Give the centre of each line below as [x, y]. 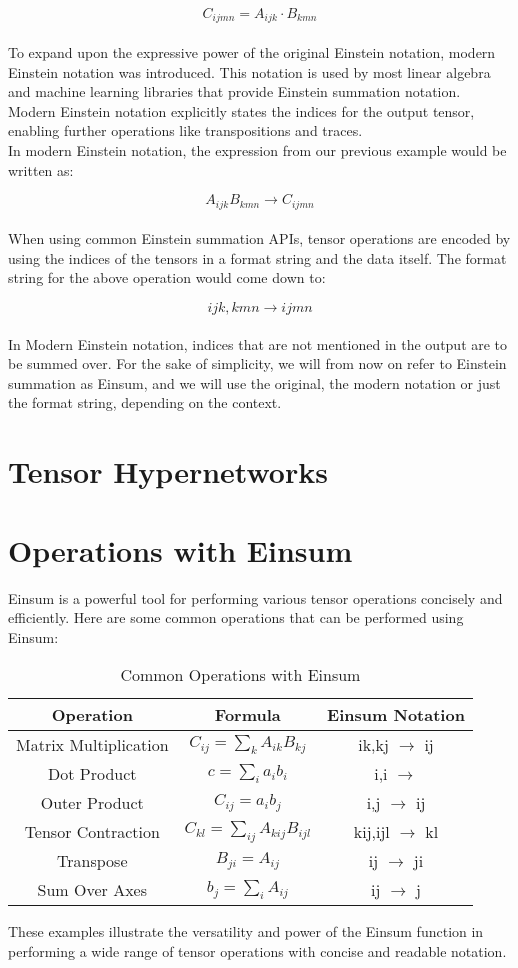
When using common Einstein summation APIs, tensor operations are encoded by [259, 238]
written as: [41, 169]
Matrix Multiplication [92, 745]
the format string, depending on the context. [145, 402]
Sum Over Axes [92, 890]
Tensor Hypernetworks [168, 471]
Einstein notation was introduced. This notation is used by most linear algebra [249, 71]
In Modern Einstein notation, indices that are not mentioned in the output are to [258, 343]
